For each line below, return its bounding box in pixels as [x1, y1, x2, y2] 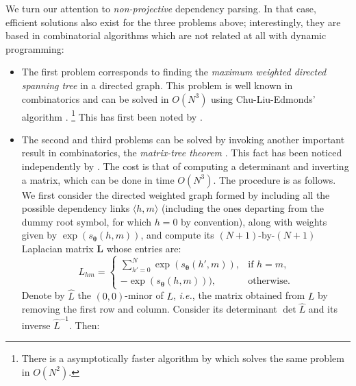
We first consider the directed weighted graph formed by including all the [21, 187, 330, 202]
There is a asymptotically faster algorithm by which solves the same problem [21, 351, 344, 365]
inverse [21, 317, 51, 332]
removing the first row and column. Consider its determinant [21, 302, 277, 316]
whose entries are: [106, 241, 181, 255]
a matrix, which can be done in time [21, 172, 175, 186]
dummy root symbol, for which [21, 214, 151, 228]
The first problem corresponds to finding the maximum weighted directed [21, 64, 327, 79]
